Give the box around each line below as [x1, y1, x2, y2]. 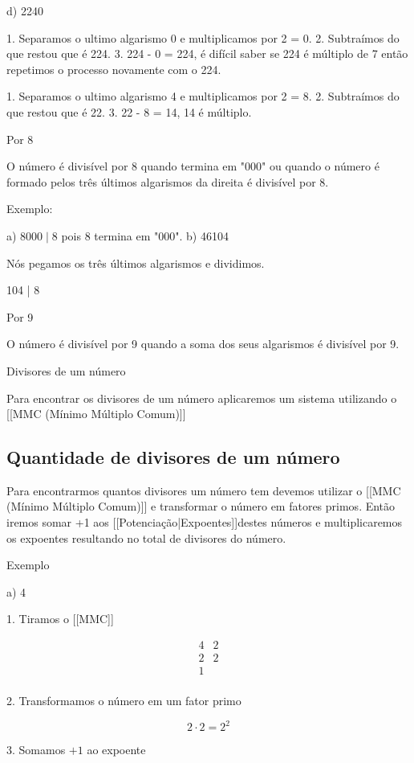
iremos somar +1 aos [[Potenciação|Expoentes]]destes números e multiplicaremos [6, 514, 403, 531]
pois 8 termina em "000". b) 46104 [61, 227, 229, 244]
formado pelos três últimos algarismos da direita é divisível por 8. [6, 173, 329, 190]
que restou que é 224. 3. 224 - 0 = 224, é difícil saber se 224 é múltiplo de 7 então [6, 45, 408, 62]
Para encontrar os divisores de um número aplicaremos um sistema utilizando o [6, 389, 397, 406]
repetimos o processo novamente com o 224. [6, 60, 221, 77]
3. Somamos [6, 741, 66, 758]
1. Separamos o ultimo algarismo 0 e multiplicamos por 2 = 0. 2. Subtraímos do [6, 29, 400, 46]
